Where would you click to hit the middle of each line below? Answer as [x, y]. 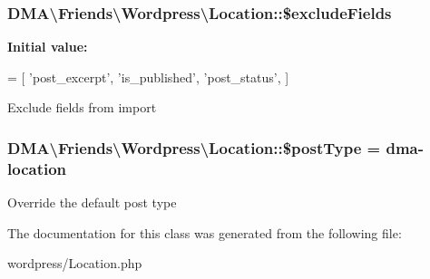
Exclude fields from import [82, 107]
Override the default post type [92, 202]
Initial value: [48, 47]
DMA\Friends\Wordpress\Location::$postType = [194, 147]
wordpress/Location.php [75, 263]
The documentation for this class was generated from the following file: [205, 232]
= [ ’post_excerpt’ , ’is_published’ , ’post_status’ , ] [148, 77]
